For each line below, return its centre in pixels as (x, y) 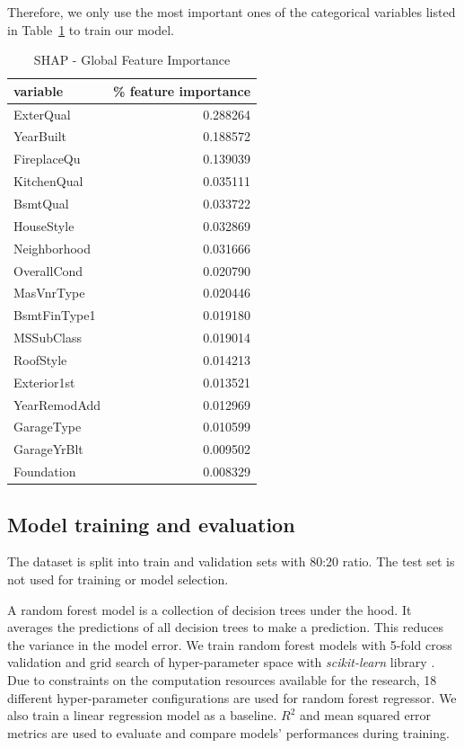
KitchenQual (48, 181)
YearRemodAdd (57, 404)
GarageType (48, 427)
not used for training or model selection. (118, 579)
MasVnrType (49, 293)
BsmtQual (41, 203)
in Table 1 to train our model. (91, 29)
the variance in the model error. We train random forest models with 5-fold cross (230, 644)
